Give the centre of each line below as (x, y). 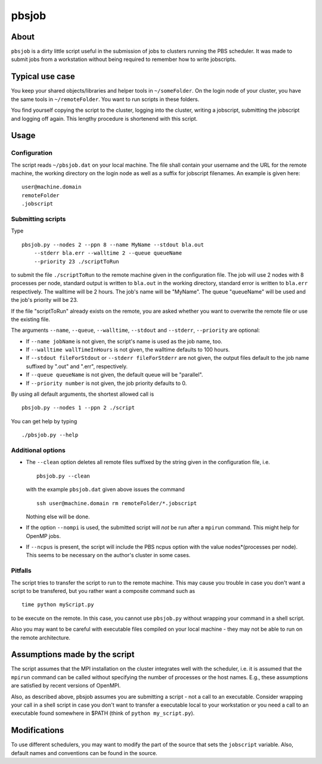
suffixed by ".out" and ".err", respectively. (77, 366)
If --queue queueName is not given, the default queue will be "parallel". (114, 375)
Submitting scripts (38, 219)
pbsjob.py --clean (64, 476)
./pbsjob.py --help (50, 435)
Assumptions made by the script (73, 655)
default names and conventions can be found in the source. (84, 753)
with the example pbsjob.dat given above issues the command (105, 490)
